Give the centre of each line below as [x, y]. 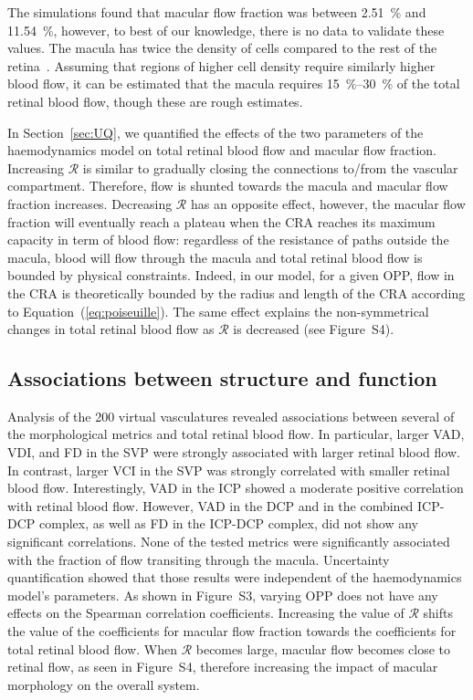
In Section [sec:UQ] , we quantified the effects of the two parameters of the [215, 132]
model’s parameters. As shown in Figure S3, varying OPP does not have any [223, 595]
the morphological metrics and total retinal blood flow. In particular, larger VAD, [236, 434]
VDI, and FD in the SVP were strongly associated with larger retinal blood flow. [234, 452]
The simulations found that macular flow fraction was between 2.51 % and [217, 12]
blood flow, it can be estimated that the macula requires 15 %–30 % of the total [234, 84]
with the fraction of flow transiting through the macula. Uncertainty [199, 559]
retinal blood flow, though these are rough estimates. [155, 101]
